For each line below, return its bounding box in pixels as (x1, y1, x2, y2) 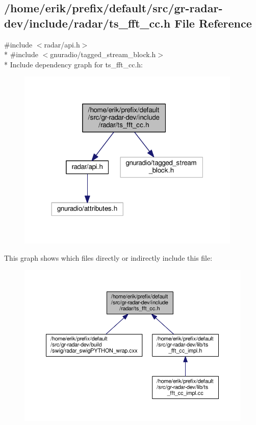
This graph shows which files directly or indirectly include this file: (4, 252, 213, 263)
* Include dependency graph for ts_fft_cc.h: (4, 59, 143, 69)
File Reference (174, 15, 252, 31)
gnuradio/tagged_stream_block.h (50, 49, 156, 60)
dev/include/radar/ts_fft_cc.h (4, 15, 171, 31)
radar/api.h (44, 39, 80, 49)
